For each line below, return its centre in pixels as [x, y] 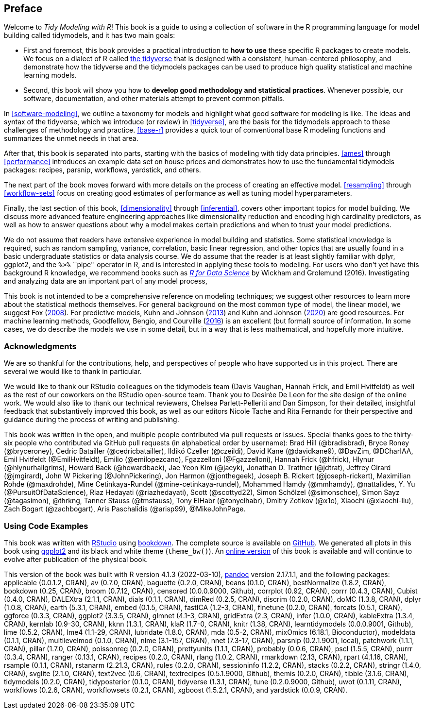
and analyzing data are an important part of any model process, [106, 281]
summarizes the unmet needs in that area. [71, 138]
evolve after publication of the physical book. [76, 559]
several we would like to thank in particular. [73, 372]
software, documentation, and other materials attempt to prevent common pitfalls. [154, 99]
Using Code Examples [46, 526]
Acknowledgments [40, 346]
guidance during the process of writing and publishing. [92, 420]
